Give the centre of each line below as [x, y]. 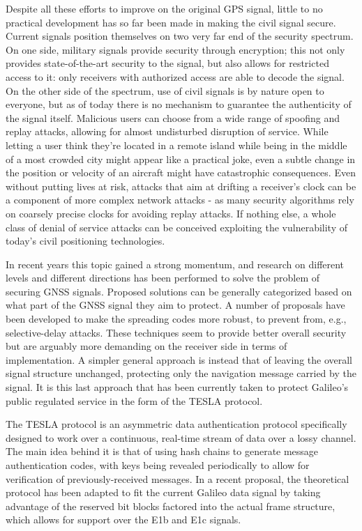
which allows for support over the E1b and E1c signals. [123, 520]
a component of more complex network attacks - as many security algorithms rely [180, 200]
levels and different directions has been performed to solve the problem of [163, 278]
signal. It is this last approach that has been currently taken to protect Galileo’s [177, 387]
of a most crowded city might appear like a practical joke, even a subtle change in [181, 159]
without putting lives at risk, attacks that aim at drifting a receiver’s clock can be [181, 186]
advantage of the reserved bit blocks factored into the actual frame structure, [171, 506]
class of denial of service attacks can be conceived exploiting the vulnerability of [176, 227]
